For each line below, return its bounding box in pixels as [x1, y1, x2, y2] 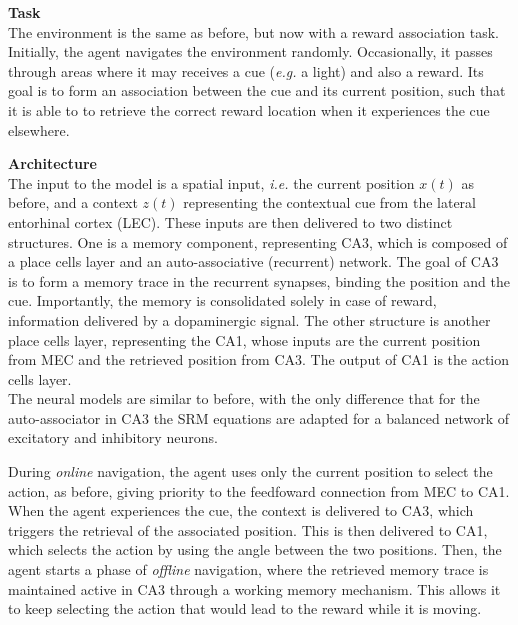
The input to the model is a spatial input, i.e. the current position [8, 172, 415, 193]
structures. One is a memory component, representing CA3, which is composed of [8, 231, 508, 252]
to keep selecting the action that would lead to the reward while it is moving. [8, 598, 482, 619]
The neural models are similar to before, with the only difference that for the [8, 388, 480, 409]
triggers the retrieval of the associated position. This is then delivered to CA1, [8, 519, 488, 540]
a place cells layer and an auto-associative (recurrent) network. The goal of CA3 [8, 251, 499, 272]
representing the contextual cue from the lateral [183, 192, 476, 213]
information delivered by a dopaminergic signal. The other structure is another [8, 309, 491, 330]
